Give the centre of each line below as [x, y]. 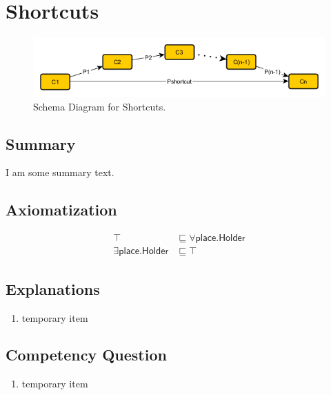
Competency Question [86, 355]
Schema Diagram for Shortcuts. [100, 106]
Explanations [53, 288]
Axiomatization [61, 210]
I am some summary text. [60, 172]
